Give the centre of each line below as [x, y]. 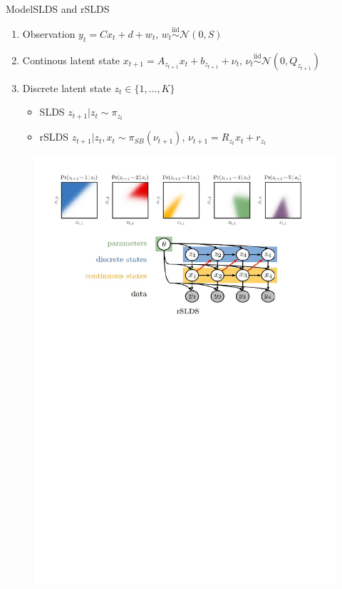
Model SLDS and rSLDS [58, 9]
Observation [49, 33]
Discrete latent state [67, 87]
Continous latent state [71, 60]
